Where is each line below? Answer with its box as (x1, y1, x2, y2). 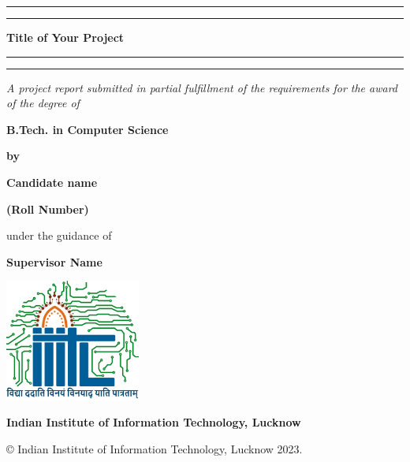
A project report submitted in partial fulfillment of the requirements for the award (6, 79, 398, 95)
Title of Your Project (6, 29, 125, 45)
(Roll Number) (6, 200, 89, 217)
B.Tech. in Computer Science (6, 121, 169, 137)
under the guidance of (6, 227, 112, 244)
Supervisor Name (6, 253, 102, 270)
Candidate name (6, 173, 98, 190)
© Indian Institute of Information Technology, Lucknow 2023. (6, 440, 303, 456)
